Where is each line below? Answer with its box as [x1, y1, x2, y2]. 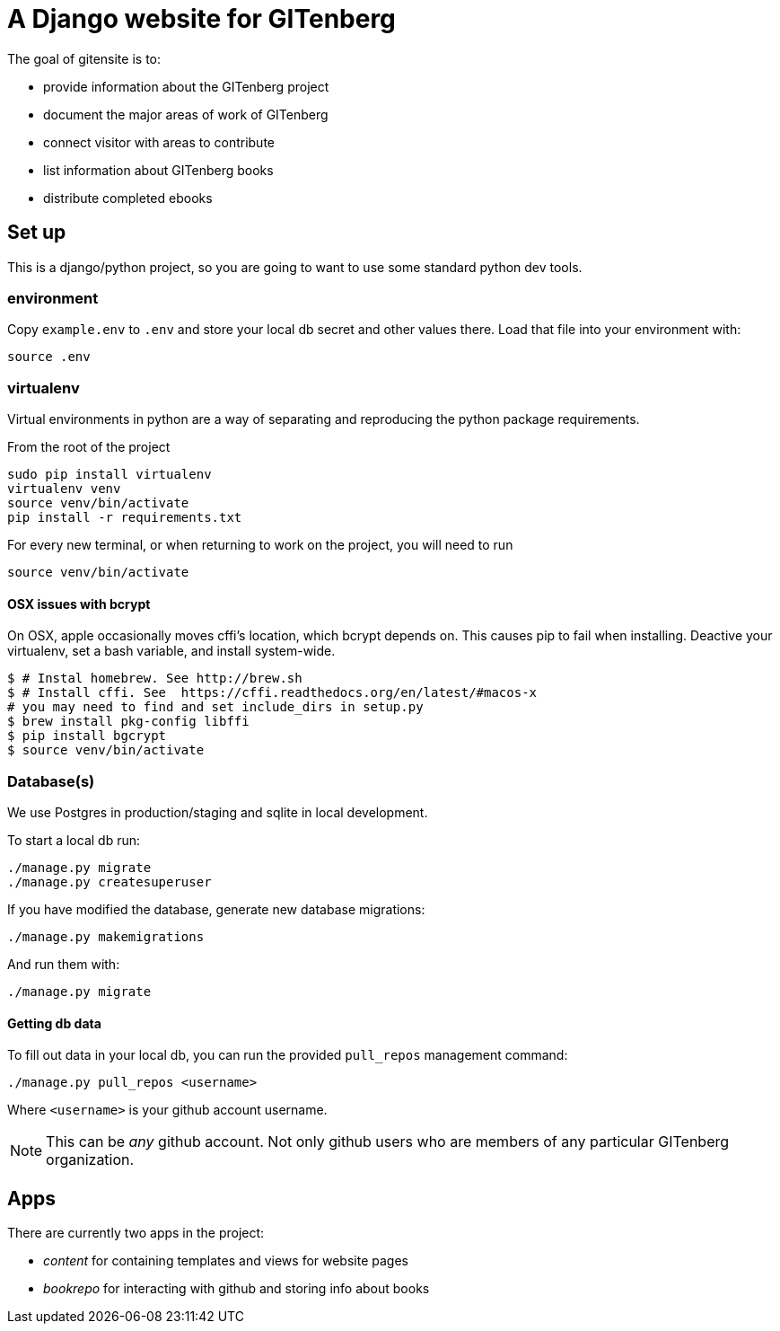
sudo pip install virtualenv [7, 467, 212, 482]
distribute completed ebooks [43, 190, 213, 206]
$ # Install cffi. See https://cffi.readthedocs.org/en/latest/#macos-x [7, 685, 538, 701]
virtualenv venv [7, 481, 121, 497]
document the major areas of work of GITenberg [43, 106, 329, 122]
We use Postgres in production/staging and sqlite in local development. [7, 805, 428, 821]
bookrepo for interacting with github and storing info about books [43, 1281, 430, 1297]
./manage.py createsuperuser [7, 875, 212, 890]
